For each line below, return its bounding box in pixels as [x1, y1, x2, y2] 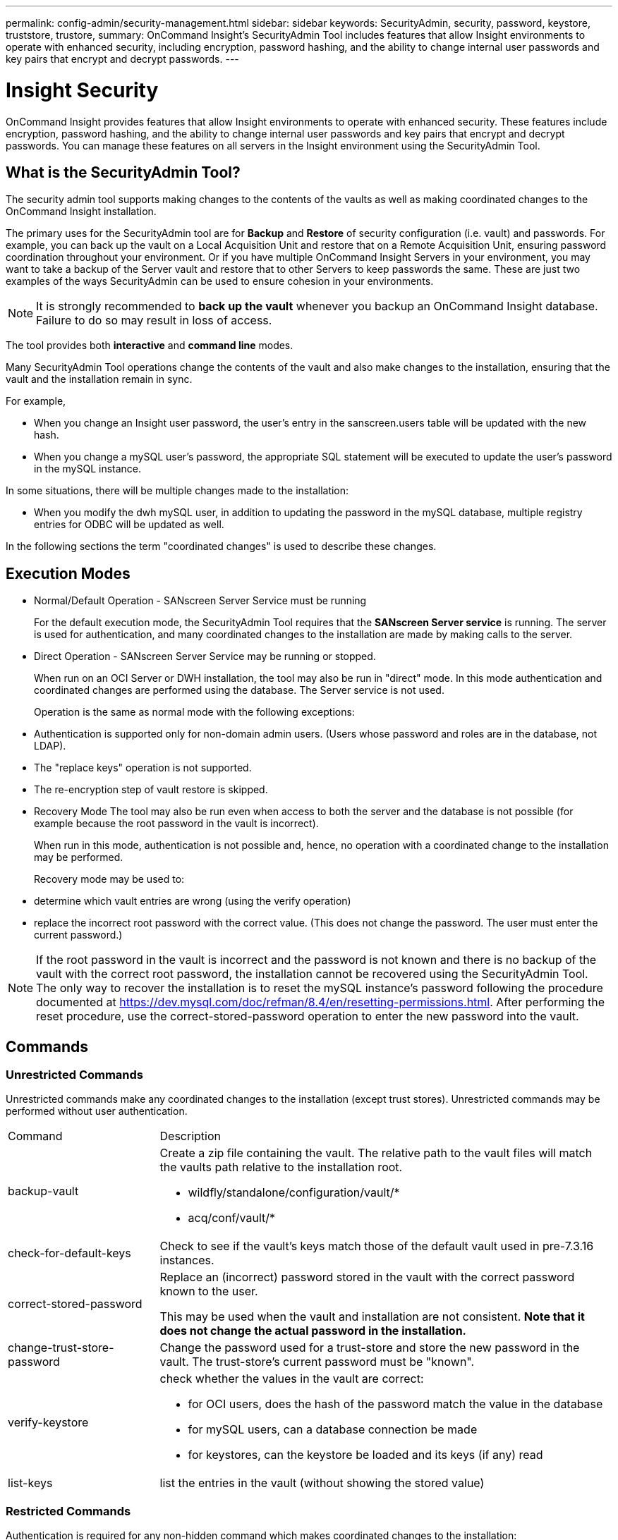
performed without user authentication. [6, 1105, 188, 1118]
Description [159, 1129, 221, 1144]
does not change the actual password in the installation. [159, 1324, 466, 1338]
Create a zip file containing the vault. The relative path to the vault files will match [159, 1146, 593, 1161]
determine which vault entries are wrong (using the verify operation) [34, 895, 351, 908]
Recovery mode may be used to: [34, 873, 185, 886]
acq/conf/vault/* [188, 1211, 276, 1226]
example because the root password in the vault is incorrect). [34, 817, 319, 830]
